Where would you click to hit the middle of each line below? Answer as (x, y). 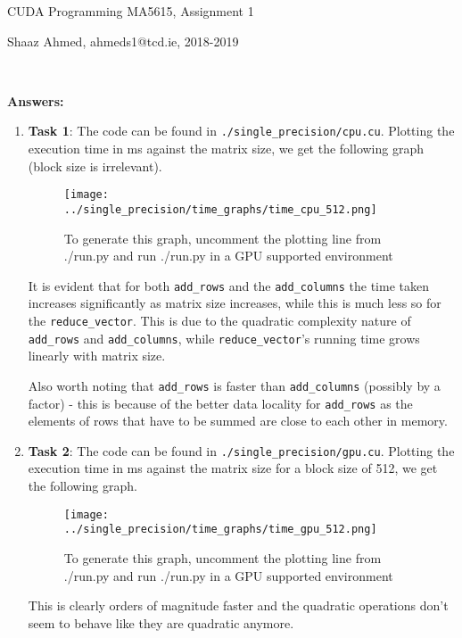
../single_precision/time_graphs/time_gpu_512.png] (220, 530)
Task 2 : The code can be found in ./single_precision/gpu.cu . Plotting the (241, 450)
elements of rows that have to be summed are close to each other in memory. (238, 421)
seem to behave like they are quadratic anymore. (161, 622)
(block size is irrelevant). (95, 166)
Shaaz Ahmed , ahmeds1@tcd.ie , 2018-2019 (123, 41)
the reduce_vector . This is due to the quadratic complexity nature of (219, 320)
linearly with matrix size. (97, 356)
